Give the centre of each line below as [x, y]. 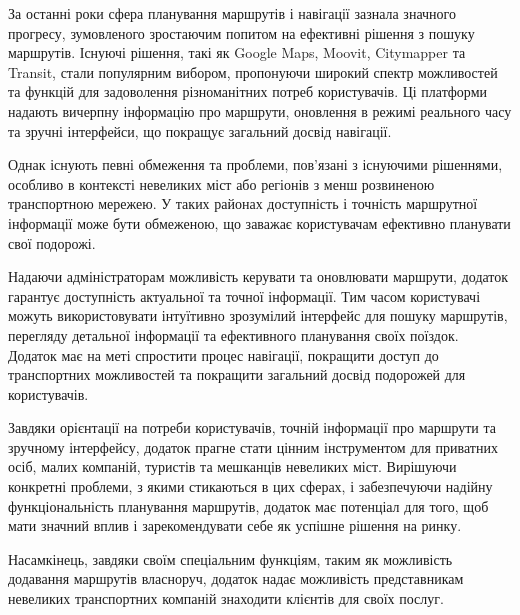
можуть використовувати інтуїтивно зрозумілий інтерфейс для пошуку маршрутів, [258, 315]
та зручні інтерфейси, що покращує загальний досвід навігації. [200, 130]
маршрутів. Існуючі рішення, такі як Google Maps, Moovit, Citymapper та [237, 52]
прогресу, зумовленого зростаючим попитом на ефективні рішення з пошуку [241, 32]
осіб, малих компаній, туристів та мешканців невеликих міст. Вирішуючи [232, 466]
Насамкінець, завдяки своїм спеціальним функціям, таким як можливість [230, 558]
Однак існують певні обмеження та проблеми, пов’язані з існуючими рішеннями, [255, 164]
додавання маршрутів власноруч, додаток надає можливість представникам [236, 578]
